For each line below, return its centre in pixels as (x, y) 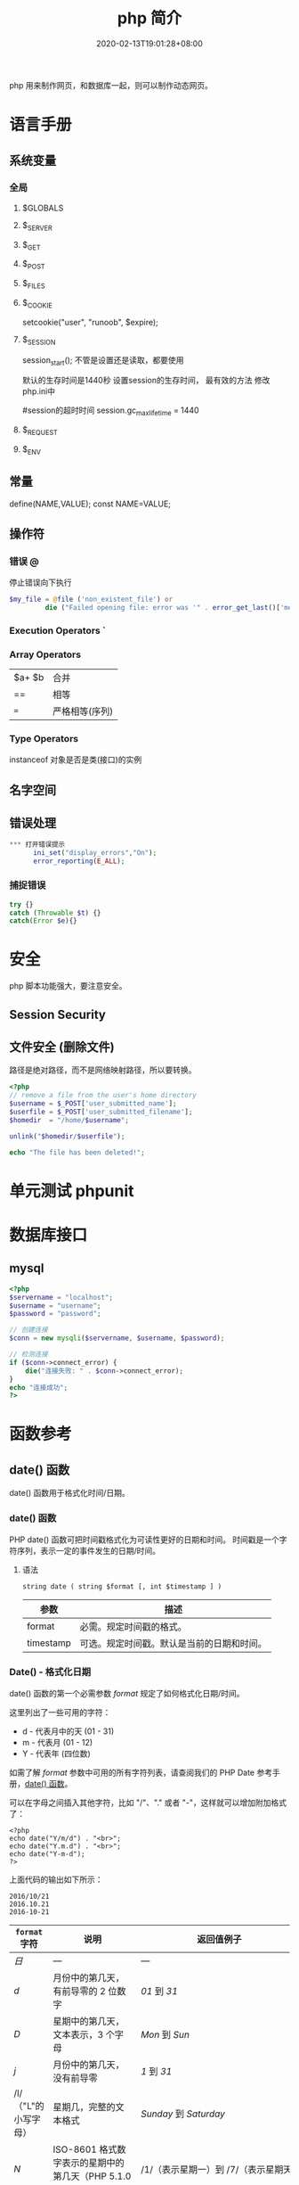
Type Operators (44, 739)
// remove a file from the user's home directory (103, 1096)
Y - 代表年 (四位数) (56, 1754)
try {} (21, 904)
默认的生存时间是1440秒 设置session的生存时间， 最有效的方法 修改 (146, 381)
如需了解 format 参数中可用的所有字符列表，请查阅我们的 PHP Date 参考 (141, 1772)
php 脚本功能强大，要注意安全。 (68, 986)
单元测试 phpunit (72, 1191)
